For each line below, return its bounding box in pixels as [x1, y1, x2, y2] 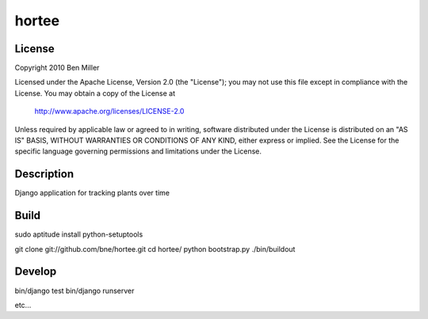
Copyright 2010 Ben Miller [14, 63, 100, 73]
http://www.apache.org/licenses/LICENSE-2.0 [34, 107, 185, 116]
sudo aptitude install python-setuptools [14, 230, 143, 239]
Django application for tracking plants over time [14, 188, 170, 198]
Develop [14, 265, 57, 279]
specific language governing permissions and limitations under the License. [14, 146, 262, 156]
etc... [14, 300, 32, 310]
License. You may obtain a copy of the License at [14, 88, 176, 98]
